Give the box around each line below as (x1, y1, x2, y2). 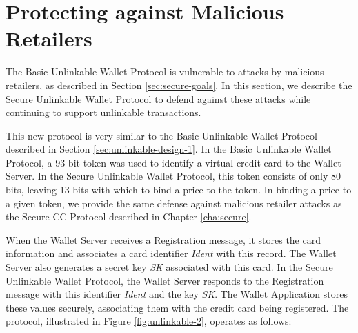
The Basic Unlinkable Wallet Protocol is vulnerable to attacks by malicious (6, 64, 324, 79)
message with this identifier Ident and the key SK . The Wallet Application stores (6, 287, 348, 301)
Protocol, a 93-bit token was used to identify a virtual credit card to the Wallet (6, 155, 341, 169)
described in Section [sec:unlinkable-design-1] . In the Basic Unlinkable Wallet (6, 142, 332, 156)
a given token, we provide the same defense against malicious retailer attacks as (6, 196, 342, 210)
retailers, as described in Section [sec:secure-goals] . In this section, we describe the (6, 77, 352, 92)
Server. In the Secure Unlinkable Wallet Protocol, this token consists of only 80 (6, 169, 341, 183)
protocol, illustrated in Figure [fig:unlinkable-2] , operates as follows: (6, 314, 292, 328)
